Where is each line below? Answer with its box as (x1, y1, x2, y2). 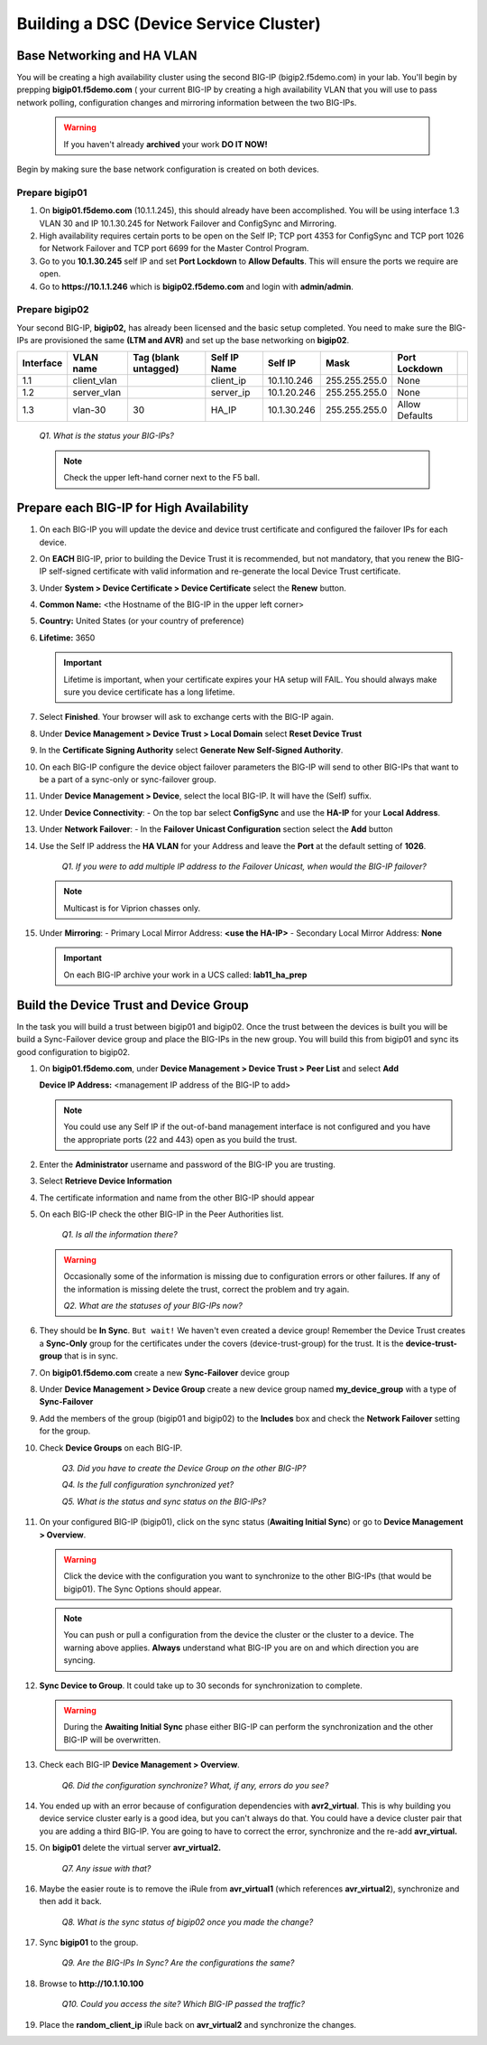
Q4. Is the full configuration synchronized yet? (61, 1480, 234, 1490)
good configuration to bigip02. (16, 1046, 131, 1057)
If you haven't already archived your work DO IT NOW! (63, 138, 268, 149)
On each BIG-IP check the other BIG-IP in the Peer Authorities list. (39, 1209, 284, 1219)
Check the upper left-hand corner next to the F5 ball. (63, 472, 261, 483)
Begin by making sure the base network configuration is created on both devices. (16, 163, 319, 175)
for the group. (39, 1425, 91, 1436)
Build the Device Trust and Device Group (16, 997, 250, 1013)
